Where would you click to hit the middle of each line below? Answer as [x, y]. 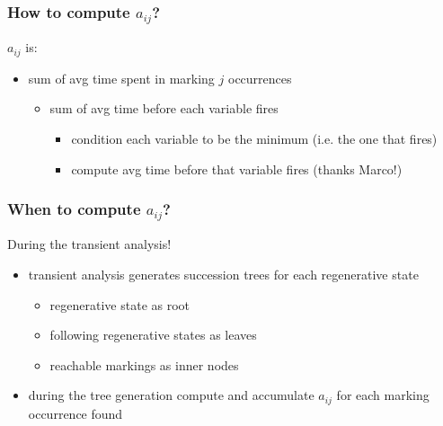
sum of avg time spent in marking [121, 78]
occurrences [260, 78]
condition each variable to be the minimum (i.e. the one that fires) [254, 138]
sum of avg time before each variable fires [164, 108]
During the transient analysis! [89, 244]
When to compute [74, 209]
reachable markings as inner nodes [144, 364]
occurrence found [75, 413]
